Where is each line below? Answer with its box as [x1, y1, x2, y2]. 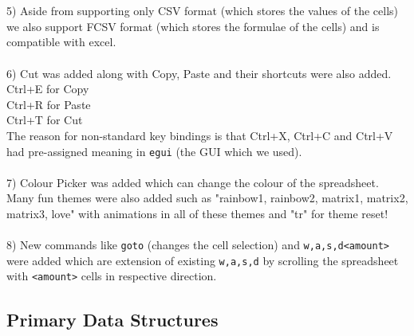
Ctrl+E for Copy [6, 80, 89, 97]
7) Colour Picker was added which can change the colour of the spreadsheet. [6, 174, 379, 190]
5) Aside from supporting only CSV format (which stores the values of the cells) [6, 2, 398, 19]
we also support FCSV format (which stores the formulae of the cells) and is [6, 18, 380, 34]
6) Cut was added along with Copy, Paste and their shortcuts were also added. [6, 64, 392, 81]
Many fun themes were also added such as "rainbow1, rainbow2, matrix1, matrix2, [6, 189, 408, 206]
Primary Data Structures [6, 307, 219, 331]
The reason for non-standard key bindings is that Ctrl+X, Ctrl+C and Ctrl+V [6, 127, 393, 143]
